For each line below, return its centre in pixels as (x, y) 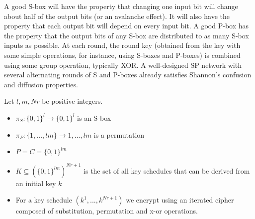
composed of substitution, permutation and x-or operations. (107, 211)
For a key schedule (44, 200)
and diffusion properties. (41, 84)
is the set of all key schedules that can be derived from (167, 170)
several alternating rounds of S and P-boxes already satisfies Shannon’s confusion (128, 75)
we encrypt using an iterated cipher (180, 200)
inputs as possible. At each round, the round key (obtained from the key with (122, 45)
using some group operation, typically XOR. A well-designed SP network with (123, 65)
